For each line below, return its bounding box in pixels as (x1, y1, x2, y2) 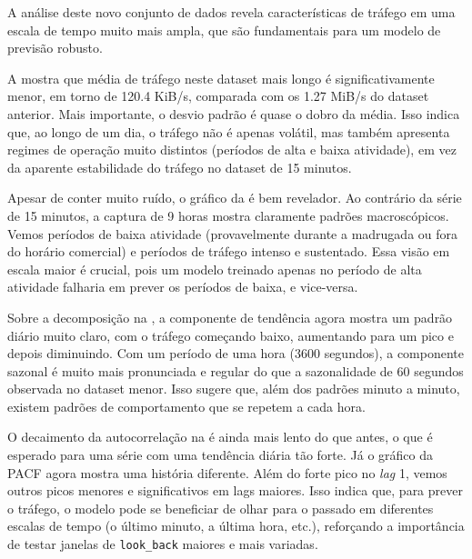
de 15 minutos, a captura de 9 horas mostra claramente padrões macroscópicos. (7, 205, 449, 225)
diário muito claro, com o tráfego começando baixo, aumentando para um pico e (7, 325, 454, 344)
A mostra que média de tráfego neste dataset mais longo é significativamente (7, 68, 435, 87)
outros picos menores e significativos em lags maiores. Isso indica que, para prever (7, 481, 463, 500)
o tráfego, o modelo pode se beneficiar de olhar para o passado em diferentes (7, 498, 434, 517)
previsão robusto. (7, 38, 103, 57)
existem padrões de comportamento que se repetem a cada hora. (7, 396, 366, 415)
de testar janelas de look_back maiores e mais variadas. (7, 534, 318, 554)
